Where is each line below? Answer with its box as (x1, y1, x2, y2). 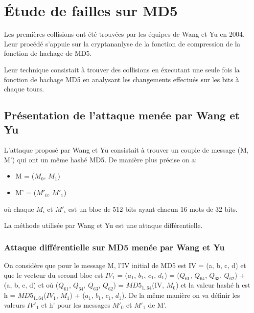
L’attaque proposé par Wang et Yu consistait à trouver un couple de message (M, (4, 145, 249, 155)
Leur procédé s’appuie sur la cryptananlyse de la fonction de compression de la (4, 38, 240, 48)
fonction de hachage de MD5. (4, 48, 92, 58)
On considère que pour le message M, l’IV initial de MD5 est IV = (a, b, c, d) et (4, 260, 246, 270)
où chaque (4, 203, 34, 214)
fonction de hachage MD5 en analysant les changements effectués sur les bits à (4, 74, 239, 84)
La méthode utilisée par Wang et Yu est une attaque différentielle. (4, 220, 203, 230)
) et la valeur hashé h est (176, 280, 251, 290)
